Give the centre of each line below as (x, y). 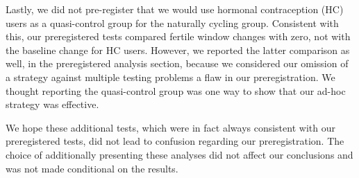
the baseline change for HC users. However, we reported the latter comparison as (178, 50)
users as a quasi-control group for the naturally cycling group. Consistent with (172, 23)
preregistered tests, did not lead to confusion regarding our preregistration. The (175, 141)
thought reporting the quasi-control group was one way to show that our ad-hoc (176, 90)
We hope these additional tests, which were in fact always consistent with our (170, 127)
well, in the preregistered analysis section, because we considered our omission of (177, 63)
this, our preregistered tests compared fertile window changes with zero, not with (178, 36)
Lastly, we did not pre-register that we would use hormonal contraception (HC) (175, 9)
